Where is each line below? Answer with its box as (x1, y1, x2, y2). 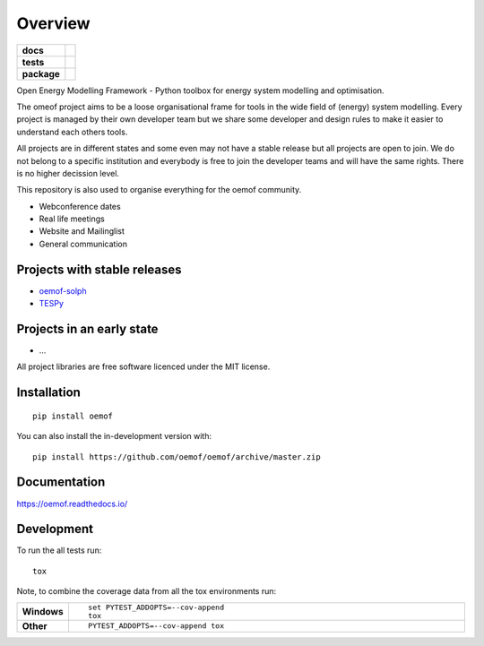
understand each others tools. (16, 126, 128, 137)
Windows (22, 605, 64, 617)
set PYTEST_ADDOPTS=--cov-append (88, 602, 224, 612)
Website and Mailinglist (39, 226, 125, 237)
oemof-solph (39, 285, 87, 296)
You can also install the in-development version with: (16, 431, 212, 442)
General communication (39, 238, 127, 249)
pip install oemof (32, 410, 114, 421)
